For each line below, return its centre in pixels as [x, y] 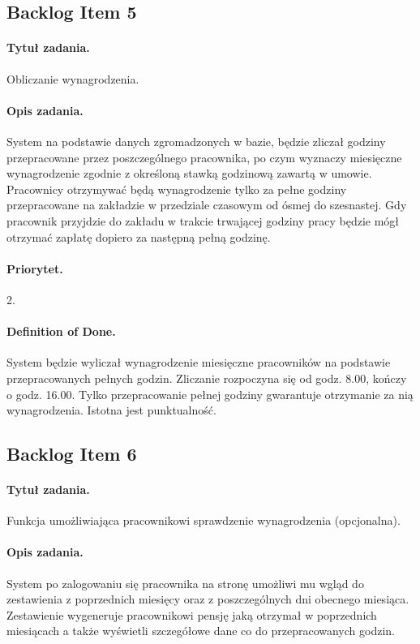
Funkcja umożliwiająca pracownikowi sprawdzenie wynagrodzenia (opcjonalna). [204, 520]
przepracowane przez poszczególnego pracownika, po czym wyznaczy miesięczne [204, 157]
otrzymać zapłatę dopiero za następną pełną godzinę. [139, 236]
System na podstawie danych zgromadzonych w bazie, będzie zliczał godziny [196, 141]
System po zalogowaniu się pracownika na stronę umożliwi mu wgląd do [185, 583]
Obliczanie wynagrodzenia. [73, 78]
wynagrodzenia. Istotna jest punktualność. [111, 410]
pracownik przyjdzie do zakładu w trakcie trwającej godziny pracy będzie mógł [203, 220]
